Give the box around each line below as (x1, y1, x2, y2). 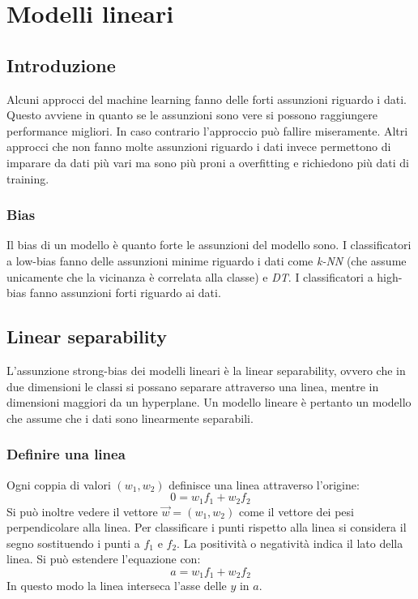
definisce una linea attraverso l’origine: (168, 476, 360, 493)
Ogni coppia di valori (6, 476, 111, 493)
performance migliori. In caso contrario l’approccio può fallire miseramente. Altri (6, 122, 408, 139)
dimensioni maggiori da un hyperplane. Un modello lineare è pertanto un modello (6, 394, 412, 411)
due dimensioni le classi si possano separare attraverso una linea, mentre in (6, 377, 379, 394)
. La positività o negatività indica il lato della (177, 534, 403, 551)
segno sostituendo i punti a (6, 534, 140, 551)
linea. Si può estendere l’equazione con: (6, 550, 201, 567)
